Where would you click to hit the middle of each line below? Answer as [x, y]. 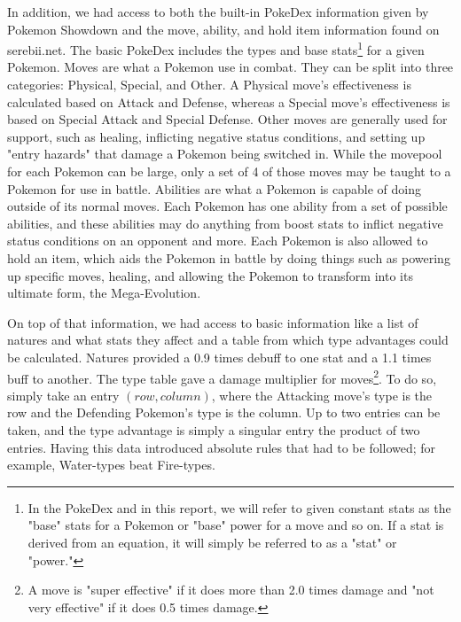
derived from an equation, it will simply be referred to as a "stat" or [212, 542]
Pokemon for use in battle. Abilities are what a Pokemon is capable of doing [214, 188]
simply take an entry [63, 395]
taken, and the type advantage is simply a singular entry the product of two [214, 429]
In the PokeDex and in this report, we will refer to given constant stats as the [239, 507]
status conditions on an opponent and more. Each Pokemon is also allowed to [218, 241]
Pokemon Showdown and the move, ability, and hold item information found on [223, 29]
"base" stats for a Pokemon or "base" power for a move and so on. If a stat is [236, 525]
